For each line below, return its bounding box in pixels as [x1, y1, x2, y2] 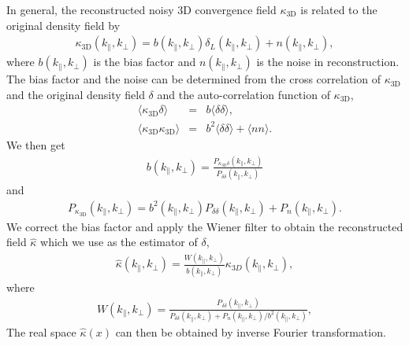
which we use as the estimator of [40, 234, 198, 250]
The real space [6, 323, 76, 340]
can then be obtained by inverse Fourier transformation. [115, 323, 386, 340]
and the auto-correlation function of [157, 86, 330, 102]
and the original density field [6, 86, 145, 102]
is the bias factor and [93, 53, 196, 70]
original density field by [6, 17, 121, 33]
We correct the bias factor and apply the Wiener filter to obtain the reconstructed [6, 218, 403, 234]
